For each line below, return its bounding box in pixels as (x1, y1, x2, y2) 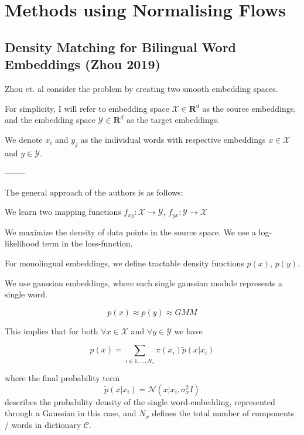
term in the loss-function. (42, 237, 133, 249)
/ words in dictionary (5, 418, 81, 430)
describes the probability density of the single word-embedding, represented (5, 395, 275, 407)
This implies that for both (5, 324, 98, 337)
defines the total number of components (152, 407, 295, 419)
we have (174, 324, 203, 337)
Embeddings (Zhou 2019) (5, 55, 160, 73)
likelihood (5, 237, 40, 249)
